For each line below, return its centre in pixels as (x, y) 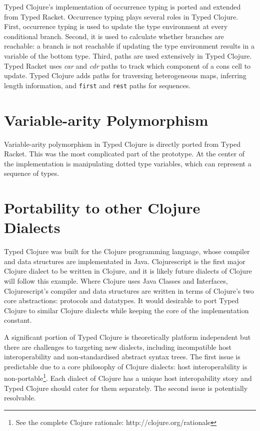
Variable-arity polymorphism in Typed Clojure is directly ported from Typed (122, 144)
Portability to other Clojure (102, 208)
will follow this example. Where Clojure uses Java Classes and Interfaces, (116, 281)
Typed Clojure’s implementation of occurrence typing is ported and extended (122, 7)
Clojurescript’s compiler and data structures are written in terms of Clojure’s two (129, 290)
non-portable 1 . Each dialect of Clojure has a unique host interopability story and (128, 377)
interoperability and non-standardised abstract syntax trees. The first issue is (122, 357)
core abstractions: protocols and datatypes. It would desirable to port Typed (121, 300)
